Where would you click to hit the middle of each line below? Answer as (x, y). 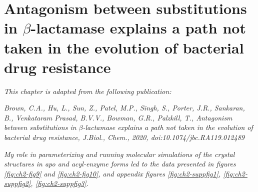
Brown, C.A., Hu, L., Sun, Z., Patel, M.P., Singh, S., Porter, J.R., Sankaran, (124, 108)
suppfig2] (17, 183)
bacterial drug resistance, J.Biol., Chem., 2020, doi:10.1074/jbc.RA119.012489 (124, 137)
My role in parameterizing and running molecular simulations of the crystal (119, 154)
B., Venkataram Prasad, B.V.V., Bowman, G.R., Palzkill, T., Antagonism (118, 117)
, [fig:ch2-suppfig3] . (59, 183)
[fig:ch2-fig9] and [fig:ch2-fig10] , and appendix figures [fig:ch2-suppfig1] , (112, 173)
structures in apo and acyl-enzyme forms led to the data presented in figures (120, 164)
